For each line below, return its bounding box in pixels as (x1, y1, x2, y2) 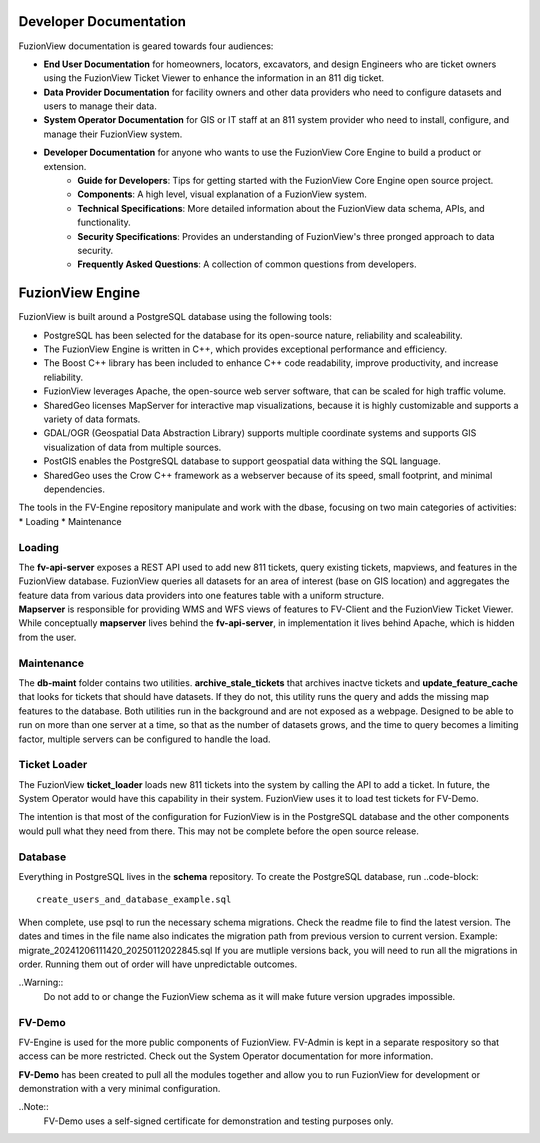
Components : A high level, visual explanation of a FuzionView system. (77, 188, 367, 200)
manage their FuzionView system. (43, 128, 183, 140)
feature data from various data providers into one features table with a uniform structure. (18, 589, 385, 601)
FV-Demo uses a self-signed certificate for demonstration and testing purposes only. (43, 1115, 394, 1127)
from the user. (18, 631, 77, 643)
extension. (43, 160, 87, 172)
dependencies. (43, 483, 105, 495)
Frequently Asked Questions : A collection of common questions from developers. (77, 258, 417, 270)
